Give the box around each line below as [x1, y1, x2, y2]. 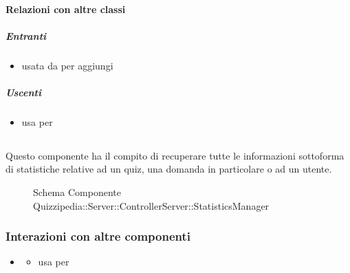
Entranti [6, 28, 47, 43]
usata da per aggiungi [21, 58, 113, 72]
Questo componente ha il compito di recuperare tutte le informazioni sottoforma [6, 148, 344, 162]
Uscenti [6, 85, 41, 99]
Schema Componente [33, 185, 121, 199]
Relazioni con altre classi [6, 1, 126, 16]
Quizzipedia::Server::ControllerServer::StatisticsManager [33, 198, 270, 212]
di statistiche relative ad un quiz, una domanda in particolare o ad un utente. [6, 162, 332, 176]
